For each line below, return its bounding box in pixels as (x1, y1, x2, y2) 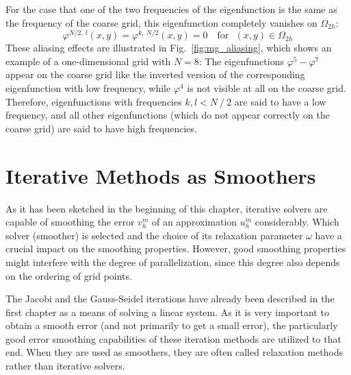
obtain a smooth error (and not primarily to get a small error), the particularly (5, 318, 338, 332)
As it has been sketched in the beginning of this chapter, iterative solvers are (5, 201, 328, 215)
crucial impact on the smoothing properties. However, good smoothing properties (5, 241, 346, 256)
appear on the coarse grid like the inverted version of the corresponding (5, 67, 305, 82)
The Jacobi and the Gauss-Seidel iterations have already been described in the (5, 291, 335, 306)
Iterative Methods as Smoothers (5, 161, 316, 189)
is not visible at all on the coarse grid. (187, 81, 346, 95)
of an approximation (151, 215, 237, 229)
